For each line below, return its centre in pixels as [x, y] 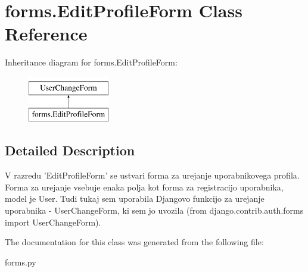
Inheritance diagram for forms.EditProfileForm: [91, 62]
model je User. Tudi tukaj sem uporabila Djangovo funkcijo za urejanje [135, 198]
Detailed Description [70, 150]
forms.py [21, 262]
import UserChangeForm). [53, 222]
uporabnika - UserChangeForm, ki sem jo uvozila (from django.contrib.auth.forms [154, 210]
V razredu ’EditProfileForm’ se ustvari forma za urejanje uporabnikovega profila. [152, 175]
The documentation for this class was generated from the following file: [134, 242]
